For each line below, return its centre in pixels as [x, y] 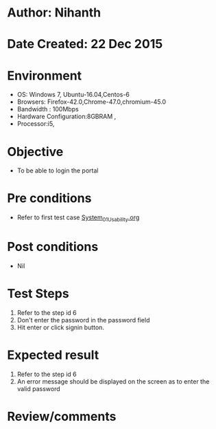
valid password [38, 388]
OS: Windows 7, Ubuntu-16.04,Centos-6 [73, 95]
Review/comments [62, 416]
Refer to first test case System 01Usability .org [78, 218]
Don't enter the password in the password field [83, 320]
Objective [35, 152]
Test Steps [38, 294]
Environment [45, 75]
